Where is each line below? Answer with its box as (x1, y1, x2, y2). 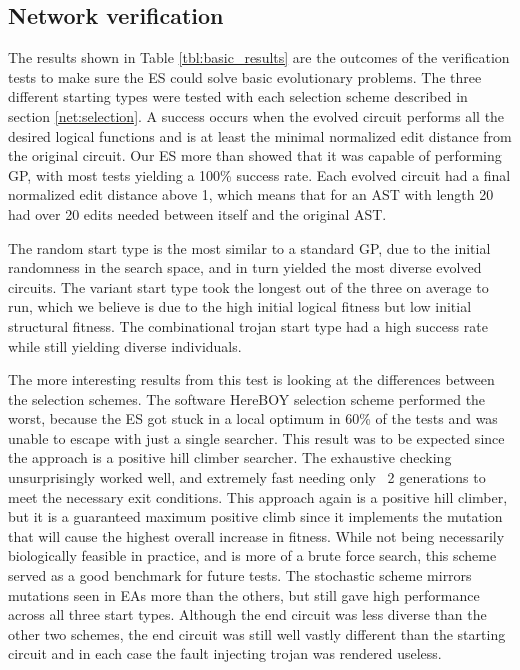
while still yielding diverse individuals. (8, 335, 242, 356)
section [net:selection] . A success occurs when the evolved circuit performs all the (8, 105, 505, 126)
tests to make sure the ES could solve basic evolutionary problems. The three (8, 66, 482, 87)
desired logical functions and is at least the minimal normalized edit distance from (8, 125, 512, 146)
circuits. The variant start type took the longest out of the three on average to (8, 276, 489, 297)
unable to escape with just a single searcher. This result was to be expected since (8, 427, 505, 448)
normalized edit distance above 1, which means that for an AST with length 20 (8, 184, 494, 205)
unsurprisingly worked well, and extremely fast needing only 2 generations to (8, 467, 486, 488)
